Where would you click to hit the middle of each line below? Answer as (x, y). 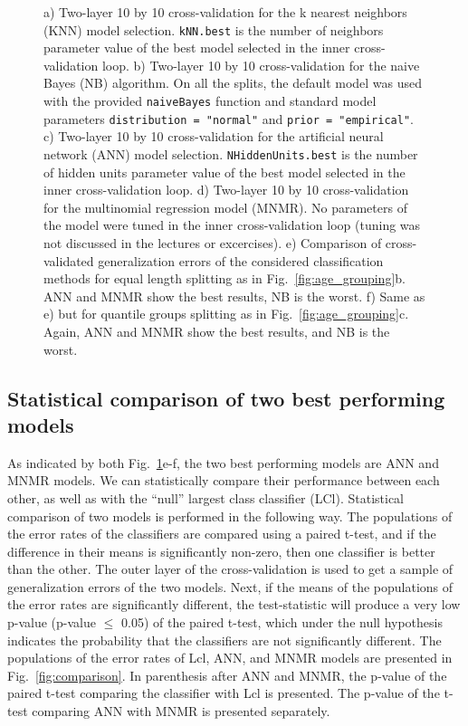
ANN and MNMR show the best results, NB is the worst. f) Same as (234, 296)
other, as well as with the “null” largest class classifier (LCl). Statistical (205, 497)
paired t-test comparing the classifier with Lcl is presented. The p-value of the (224, 693)
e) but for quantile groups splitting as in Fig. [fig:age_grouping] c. (226, 314)
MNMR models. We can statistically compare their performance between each (224, 480)
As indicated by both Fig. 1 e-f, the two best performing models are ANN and (223, 462)
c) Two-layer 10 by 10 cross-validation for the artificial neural (214, 136)
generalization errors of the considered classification (241, 260)
